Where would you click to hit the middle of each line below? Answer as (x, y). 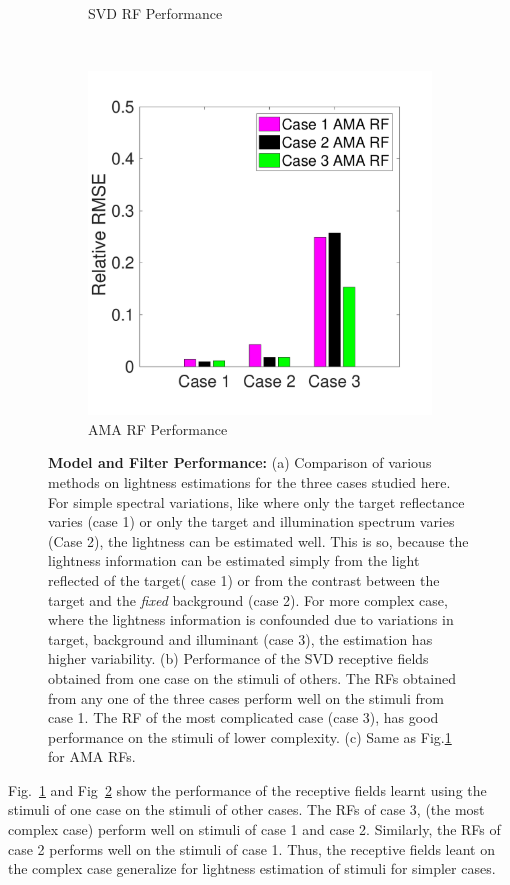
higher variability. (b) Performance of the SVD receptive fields (238, 658)
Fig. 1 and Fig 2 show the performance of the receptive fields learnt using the (247, 789)
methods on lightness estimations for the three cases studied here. (249, 481)
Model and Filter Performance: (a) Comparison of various (240, 462)
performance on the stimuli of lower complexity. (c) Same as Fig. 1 (250, 736)
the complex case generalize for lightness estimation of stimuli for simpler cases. (252, 868)
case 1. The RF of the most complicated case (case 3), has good (243, 717)
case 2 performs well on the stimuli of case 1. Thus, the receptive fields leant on (252, 848)
